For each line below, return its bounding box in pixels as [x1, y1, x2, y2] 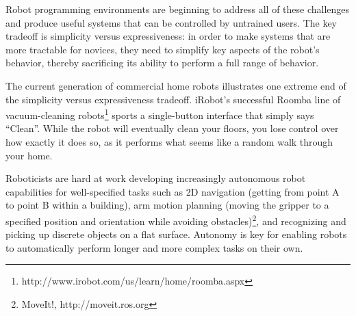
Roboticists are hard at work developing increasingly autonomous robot [5, 171, 306, 185]
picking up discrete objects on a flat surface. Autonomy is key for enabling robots [5, 227, 347, 241]
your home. [5, 148, 53, 162]
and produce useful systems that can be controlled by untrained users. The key [5, 15, 338, 29]
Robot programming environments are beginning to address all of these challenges [5, 2, 350, 16]
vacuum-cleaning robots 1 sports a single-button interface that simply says [5, 106, 314, 122]
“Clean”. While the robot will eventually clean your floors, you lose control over [5, 121, 339, 135]
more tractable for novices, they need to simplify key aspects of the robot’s [5, 42, 320, 56]
